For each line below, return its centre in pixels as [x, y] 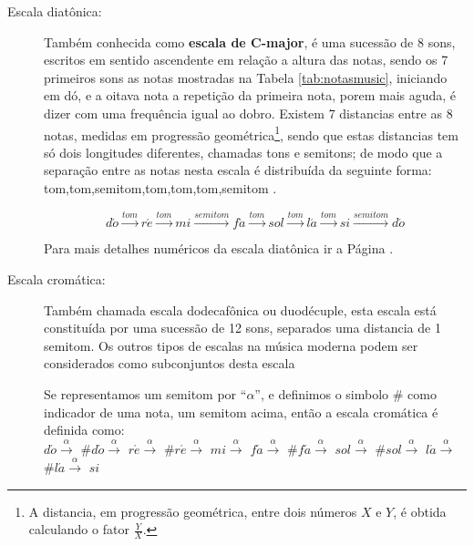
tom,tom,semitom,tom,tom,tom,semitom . [160, 188]
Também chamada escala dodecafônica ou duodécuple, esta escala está [240, 309]
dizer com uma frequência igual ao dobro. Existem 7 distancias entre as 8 [248, 113]
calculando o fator [79, 529]
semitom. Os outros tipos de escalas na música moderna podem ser [231, 345]
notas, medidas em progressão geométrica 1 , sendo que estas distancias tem [251, 133]
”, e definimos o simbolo [322, 393]
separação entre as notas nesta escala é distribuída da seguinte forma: [238, 170]
